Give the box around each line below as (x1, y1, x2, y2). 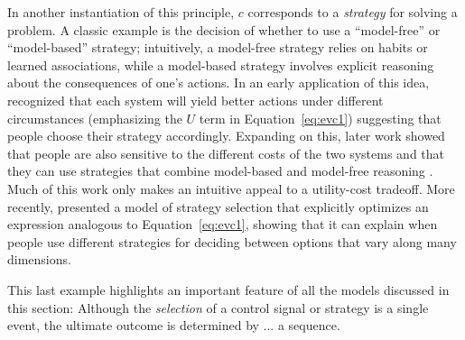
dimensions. (7, 250, 71, 269)
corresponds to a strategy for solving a (247, 3, 458, 21)
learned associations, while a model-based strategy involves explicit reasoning (7, 55, 434, 74)
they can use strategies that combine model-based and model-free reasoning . (7, 161, 433, 180)
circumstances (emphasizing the (7, 108, 182, 127)
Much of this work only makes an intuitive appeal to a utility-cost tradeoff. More (7, 179, 455, 198)
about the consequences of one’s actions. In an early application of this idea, (7, 73, 430, 92)
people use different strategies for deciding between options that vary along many (7, 232, 457, 251)
